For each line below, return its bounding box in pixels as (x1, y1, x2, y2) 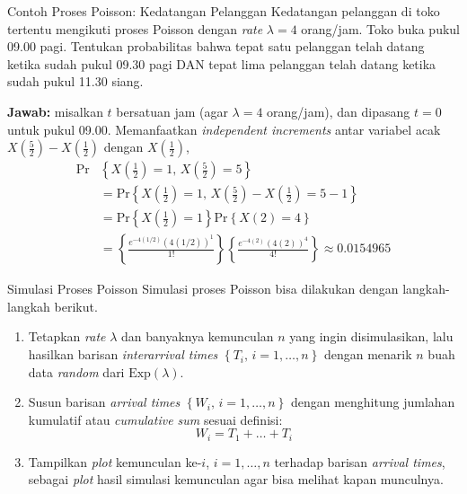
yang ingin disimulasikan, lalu (289, 327, 454, 346)
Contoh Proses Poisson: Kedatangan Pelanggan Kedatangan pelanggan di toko (7, 2, 440, 20)
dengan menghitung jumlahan (290, 393, 455, 411)
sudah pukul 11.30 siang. (7, 72, 144, 91)
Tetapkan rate (28, 327, 106, 346)
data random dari (28, 362, 125, 381)
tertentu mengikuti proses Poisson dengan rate (7, 19, 263, 38)
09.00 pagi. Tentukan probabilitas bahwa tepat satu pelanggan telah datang (7, 37, 425, 56)
